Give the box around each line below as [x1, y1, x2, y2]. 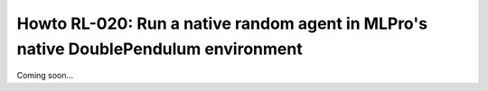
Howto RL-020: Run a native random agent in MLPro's [16, 14, 428, 33]
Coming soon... [16, 70, 74, 81]
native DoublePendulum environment [16, 39, 303, 59]
